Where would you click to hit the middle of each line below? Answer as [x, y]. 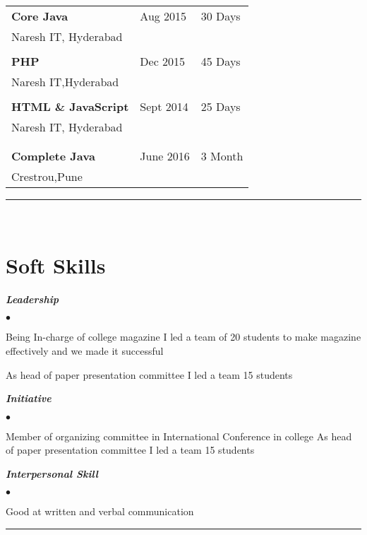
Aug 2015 [163, 16]
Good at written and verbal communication [100, 511]
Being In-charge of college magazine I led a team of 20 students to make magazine [183, 337]
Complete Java [53, 156]
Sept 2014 [164, 106]
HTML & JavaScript [70, 106]
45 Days [221, 61]
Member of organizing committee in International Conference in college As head [179, 436]
